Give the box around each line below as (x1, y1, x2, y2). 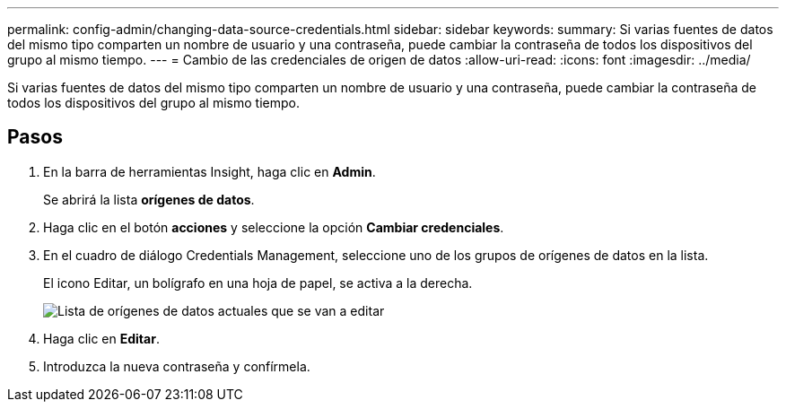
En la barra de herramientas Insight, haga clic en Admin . (43, 163, 376, 179)
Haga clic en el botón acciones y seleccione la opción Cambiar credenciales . (43, 219, 504, 235)
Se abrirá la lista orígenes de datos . (43, 191, 255, 207)
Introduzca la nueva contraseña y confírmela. (43, 358, 310, 374)
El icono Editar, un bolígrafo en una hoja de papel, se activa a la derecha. (43, 274, 473, 291)
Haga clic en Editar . (43, 330, 160, 346)
